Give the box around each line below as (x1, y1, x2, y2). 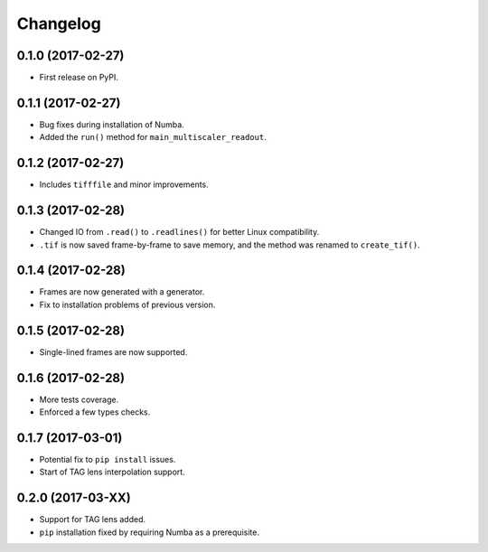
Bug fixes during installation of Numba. (39, 118, 184, 130)
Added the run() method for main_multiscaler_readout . (39, 132, 267, 143)
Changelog (16, 14, 101, 33)
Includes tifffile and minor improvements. (39, 179, 210, 190)
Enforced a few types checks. (39, 407, 151, 417)
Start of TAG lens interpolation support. (39, 466, 185, 478)
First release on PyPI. (39, 72, 119, 83)
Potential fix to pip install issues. (39, 454, 176, 464)
